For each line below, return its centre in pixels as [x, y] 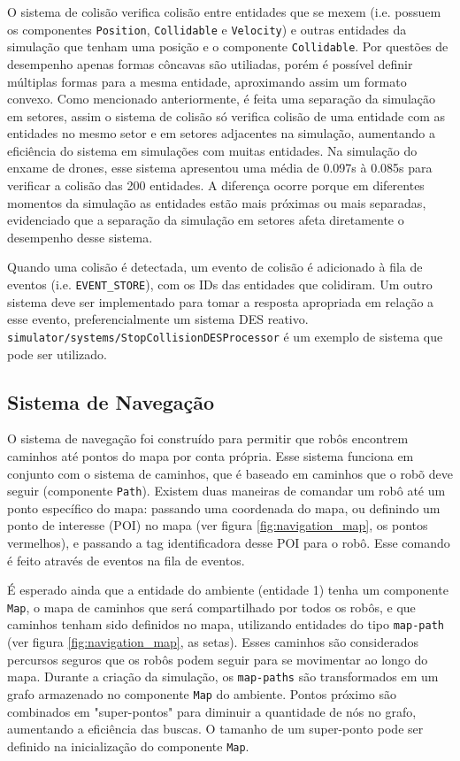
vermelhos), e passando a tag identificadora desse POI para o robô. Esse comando [229, 542]
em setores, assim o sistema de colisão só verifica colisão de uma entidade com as [226, 115]
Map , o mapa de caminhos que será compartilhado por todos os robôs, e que [211, 607]
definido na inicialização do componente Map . [128, 746]
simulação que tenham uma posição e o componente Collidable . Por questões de [228, 46]
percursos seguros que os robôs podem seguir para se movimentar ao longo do [218, 659]
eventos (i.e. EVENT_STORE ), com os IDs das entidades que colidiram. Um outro [220, 284]
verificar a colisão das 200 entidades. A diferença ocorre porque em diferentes [216, 185]
